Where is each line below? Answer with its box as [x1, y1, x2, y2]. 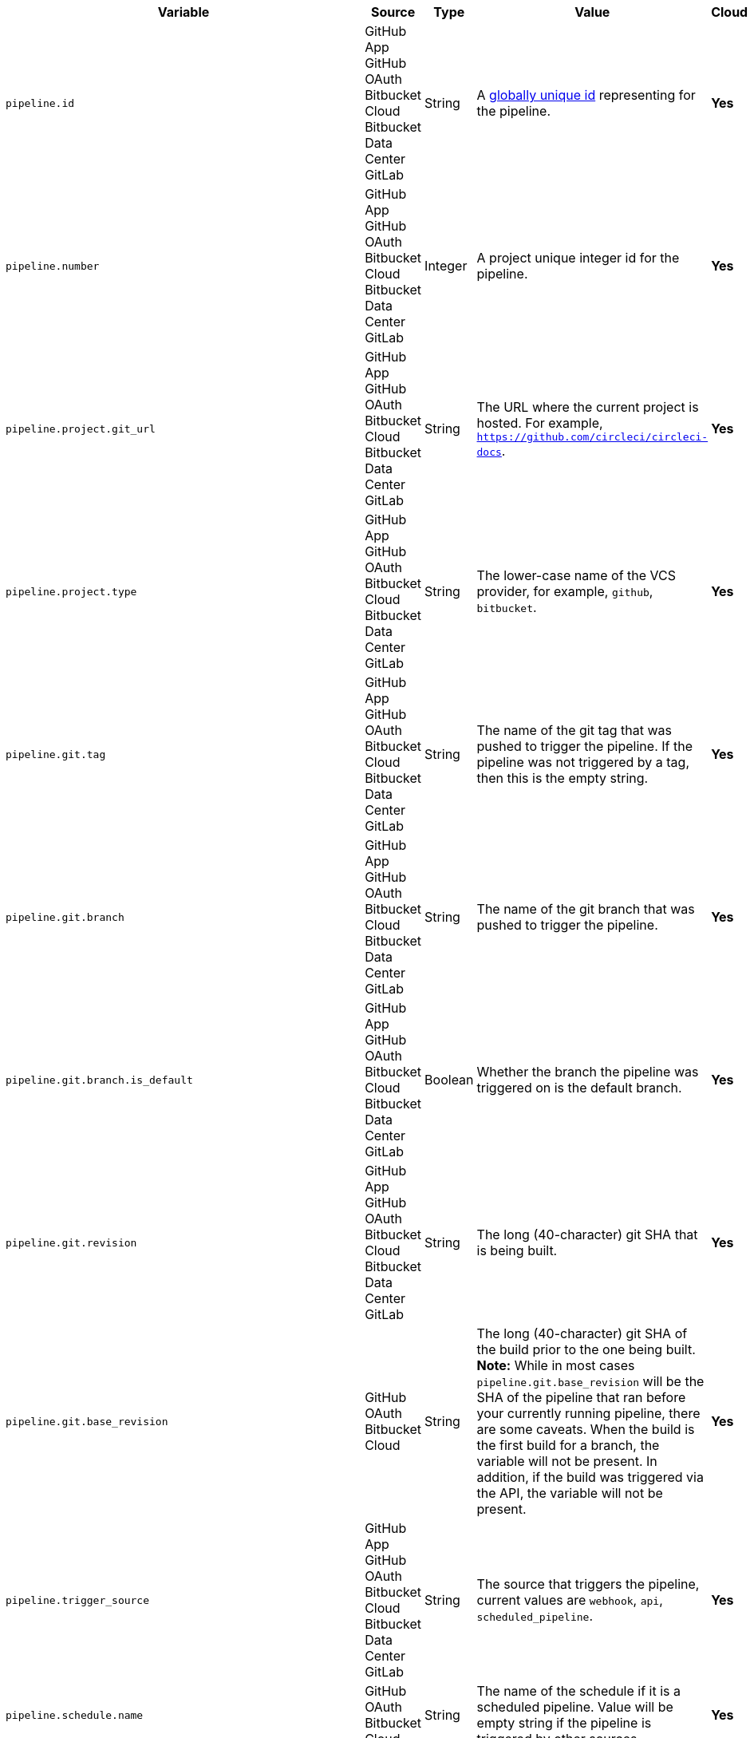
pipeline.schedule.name [6, 1708, 144, 1721]
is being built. [476, 1242, 558, 1258]
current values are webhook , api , [476, 1592, 663, 1608]
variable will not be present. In [476, 1453, 657, 1469]
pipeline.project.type [6, 585, 137, 598]
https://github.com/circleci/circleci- [476, 430, 709, 443]
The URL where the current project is [476, 398, 699, 415]
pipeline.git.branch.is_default [6, 1073, 193, 1086]
